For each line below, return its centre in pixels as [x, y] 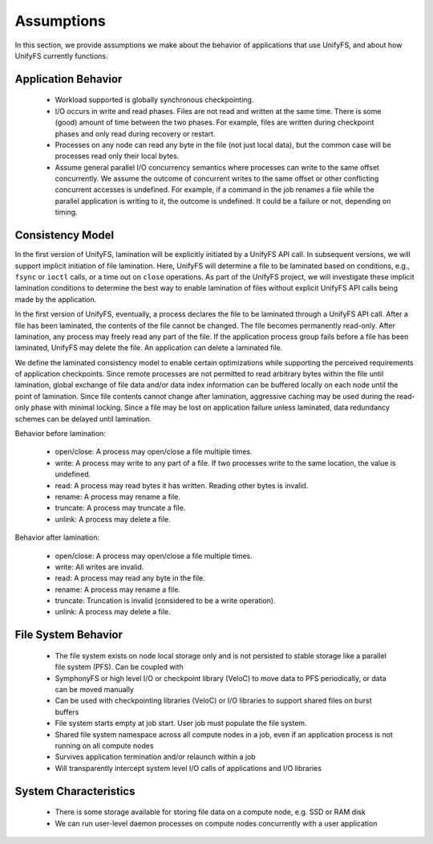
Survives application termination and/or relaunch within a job [155, 757]
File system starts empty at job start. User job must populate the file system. [181, 724]
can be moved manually [94, 690]
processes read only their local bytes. [117, 156]
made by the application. [56, 299]
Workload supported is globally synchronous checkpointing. [154, 100]
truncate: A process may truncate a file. [120, 508]
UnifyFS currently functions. [61, 55]
